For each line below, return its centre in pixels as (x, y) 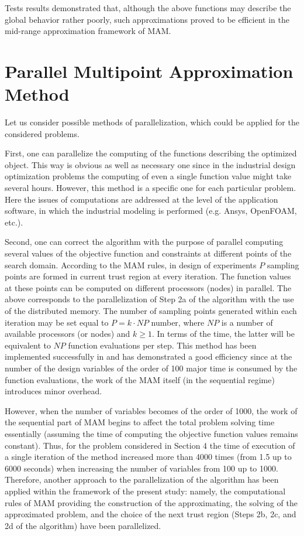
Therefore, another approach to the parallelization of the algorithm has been (142, 479)
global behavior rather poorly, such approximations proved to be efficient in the (147, 19)
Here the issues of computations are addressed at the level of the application (141, 199)
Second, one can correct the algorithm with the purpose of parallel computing (144, 242)
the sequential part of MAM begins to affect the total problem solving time (140, 422)
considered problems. (42, 133)
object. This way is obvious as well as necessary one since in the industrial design (150, 164)
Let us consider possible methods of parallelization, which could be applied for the (152, 122)
